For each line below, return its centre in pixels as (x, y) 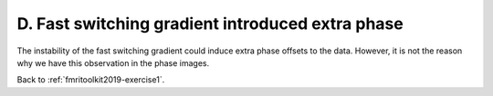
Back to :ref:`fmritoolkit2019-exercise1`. (91, 80)
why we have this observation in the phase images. (113, 62)
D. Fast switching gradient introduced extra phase (210, 24)
